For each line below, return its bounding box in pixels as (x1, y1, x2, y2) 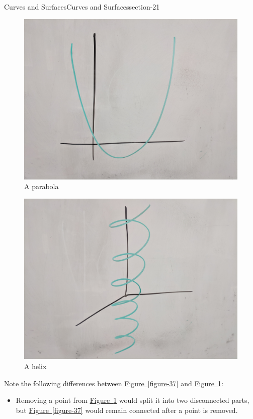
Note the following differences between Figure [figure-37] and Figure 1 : (4, 378, 223, 388)
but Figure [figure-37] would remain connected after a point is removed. (16, 404, 238, 415)
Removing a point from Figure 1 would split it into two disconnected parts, (16, 395, 249, 405)
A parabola (24, 181, 59, 192)
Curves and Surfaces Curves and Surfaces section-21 (4, 2, 160, 12)
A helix (24, 361, 47, 371)
